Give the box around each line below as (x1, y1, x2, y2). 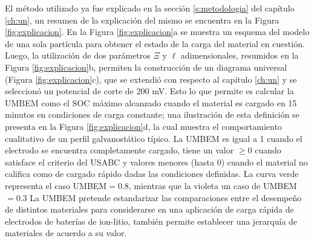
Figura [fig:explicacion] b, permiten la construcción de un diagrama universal (5, 60, 287, 73)
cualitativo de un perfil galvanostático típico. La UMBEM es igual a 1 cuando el (5, 132, 303, 144)
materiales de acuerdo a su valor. (5, 227, 127, 239)
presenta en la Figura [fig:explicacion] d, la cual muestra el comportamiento (5, 120, 282, 132)
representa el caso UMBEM (5, 179, 107, 191)
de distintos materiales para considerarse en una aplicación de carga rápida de (5, 203, 294, 216)
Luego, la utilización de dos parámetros (5, 49, 151, 62)
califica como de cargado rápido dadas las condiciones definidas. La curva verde (5, 167, 299, 180)
